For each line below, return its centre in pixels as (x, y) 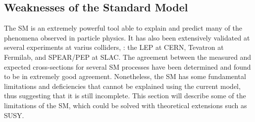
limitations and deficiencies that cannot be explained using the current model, (122, 86)
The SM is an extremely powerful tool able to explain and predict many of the (123, 28)
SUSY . (14, 115)
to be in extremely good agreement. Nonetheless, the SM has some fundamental (125, 76)
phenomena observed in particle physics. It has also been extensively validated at (127, 37)
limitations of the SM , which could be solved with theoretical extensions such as (126, 105)
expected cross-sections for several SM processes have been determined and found (127, 66)
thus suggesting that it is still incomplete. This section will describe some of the (125, 96)
